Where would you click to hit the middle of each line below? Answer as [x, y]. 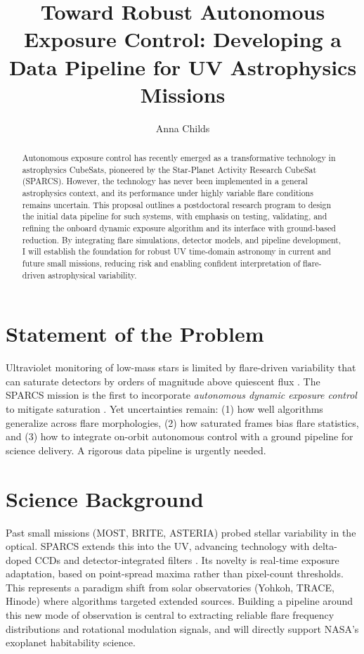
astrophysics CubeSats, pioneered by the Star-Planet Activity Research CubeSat [169, 169]
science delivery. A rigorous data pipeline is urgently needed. [136, 450]
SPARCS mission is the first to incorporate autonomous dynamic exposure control [181, 395]
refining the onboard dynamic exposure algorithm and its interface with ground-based [179, 228]
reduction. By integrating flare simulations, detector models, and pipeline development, [182, 239]
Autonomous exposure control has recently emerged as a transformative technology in [179, 158]
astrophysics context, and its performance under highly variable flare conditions [168, 193]
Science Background [105, 498]
